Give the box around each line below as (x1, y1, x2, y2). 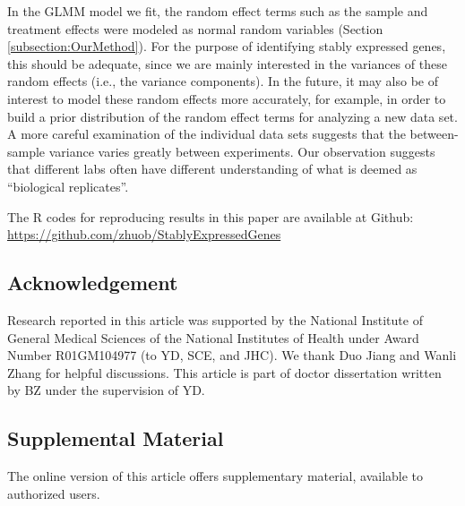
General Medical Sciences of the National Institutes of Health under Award (7, 328, 419, 347)
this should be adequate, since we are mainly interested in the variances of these (7, 54, 447, 73)
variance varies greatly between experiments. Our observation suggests (48, 142, 435, 160)
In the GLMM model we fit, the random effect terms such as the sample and (7, 2, 428, 20)
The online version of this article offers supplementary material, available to (7, 467, 424, 485)
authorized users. (7, 484, 100, 502)
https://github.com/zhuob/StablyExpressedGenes (7, 225, 281, 244)
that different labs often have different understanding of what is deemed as (7, 159, 418, 178)
